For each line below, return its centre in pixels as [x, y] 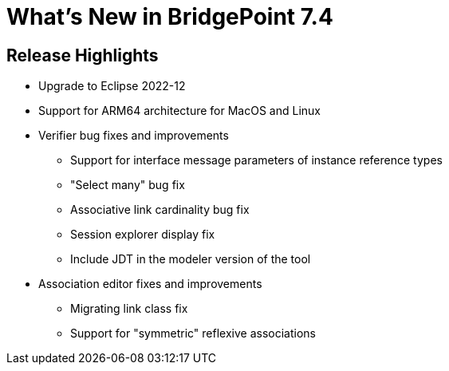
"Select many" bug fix [128, 185]
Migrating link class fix [129, 309]
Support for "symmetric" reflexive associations [193, 334]
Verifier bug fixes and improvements [134, 136]
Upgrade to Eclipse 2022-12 [112, 86]
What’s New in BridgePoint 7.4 [170, 17]
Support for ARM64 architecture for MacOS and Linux [179, 111]
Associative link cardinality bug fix [160, 210]
